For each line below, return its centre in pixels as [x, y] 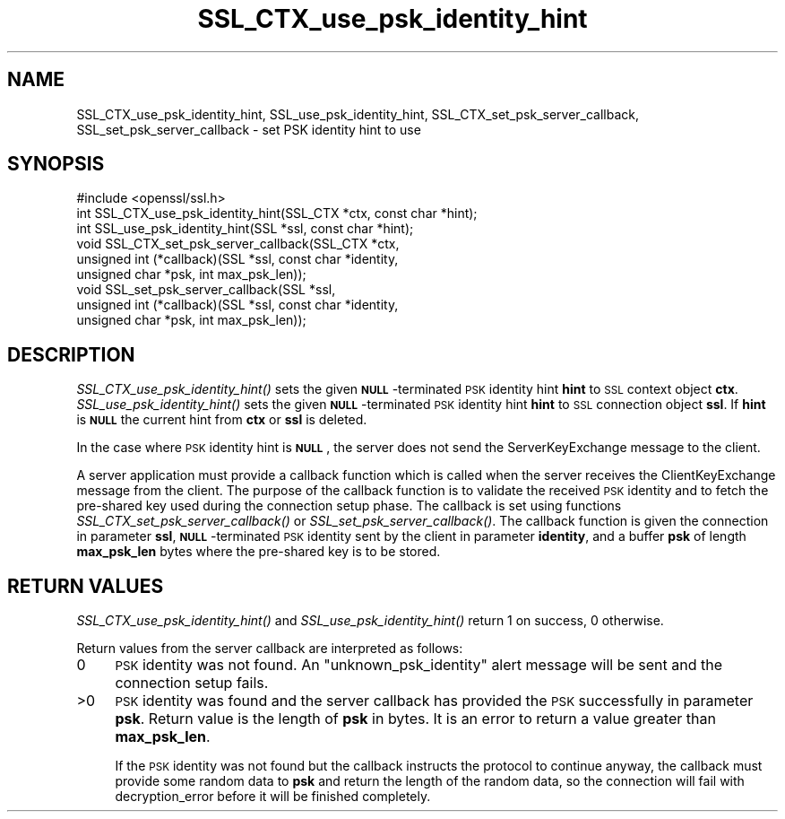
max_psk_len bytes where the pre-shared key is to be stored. [259, 552]
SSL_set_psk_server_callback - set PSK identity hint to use [249, 129]
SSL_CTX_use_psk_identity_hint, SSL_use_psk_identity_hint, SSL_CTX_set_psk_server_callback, [358, 114]
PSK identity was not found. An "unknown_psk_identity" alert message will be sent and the [418, 665]
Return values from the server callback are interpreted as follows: [270, 649]
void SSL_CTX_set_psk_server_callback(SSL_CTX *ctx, [238, 244]
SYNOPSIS [56, 164]
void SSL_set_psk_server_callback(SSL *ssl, [206, 290]
